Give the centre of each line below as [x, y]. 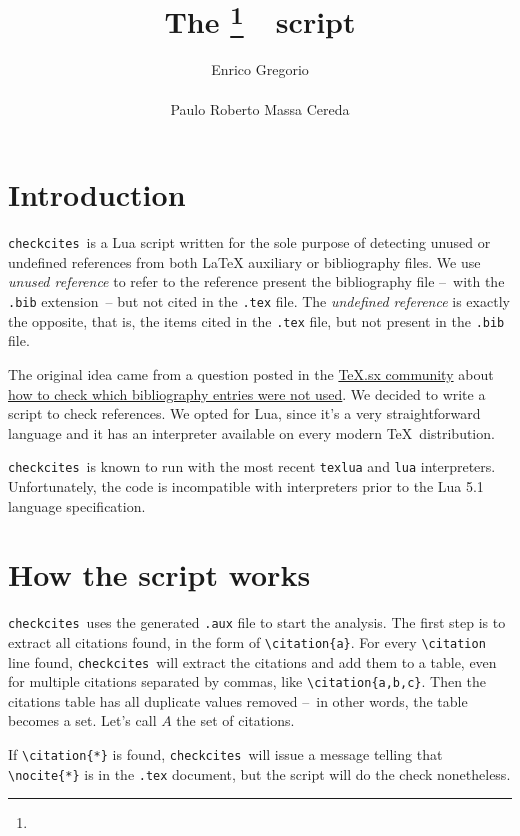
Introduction [97, 194]
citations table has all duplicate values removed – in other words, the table [238, 700]
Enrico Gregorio [260, 69]
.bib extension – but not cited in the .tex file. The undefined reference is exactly [259, 301]
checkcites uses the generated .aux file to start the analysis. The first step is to [257, 622]
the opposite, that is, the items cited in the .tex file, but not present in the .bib [256, 320]
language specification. [77, 505]
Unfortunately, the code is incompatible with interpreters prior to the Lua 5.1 [246, 485]
